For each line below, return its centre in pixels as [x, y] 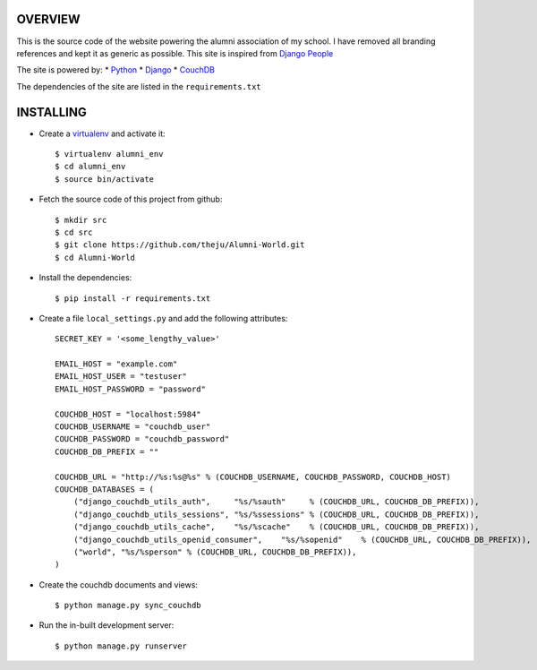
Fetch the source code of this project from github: [131, 199]
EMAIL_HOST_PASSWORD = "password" [130, 389]
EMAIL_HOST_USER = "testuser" [121, 377]
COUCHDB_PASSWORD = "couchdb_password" [142, 439]
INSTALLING [51, 112]
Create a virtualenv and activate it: [102, 133]
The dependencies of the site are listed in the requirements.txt [139, 86]
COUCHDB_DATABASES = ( [105, 489]
